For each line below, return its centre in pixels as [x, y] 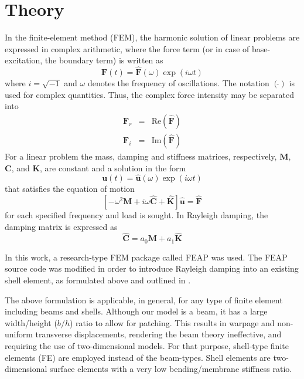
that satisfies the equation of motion [70, 189]
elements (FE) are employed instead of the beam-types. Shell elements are [138, 357]
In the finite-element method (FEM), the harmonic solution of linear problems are [152, 37]
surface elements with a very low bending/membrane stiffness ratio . [171, 369]
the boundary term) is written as [104, 60]
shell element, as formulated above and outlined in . [98, 280]
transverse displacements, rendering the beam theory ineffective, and [158, 334]
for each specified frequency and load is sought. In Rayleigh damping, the [136, 214]
